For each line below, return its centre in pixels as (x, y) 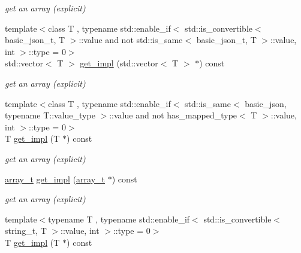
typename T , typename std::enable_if (119, 219)
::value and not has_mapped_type (173, 115)
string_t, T (26, 231)
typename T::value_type (50, 115)
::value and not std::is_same (131, 40)
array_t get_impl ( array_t (55, 179)
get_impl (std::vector (119, 63)
